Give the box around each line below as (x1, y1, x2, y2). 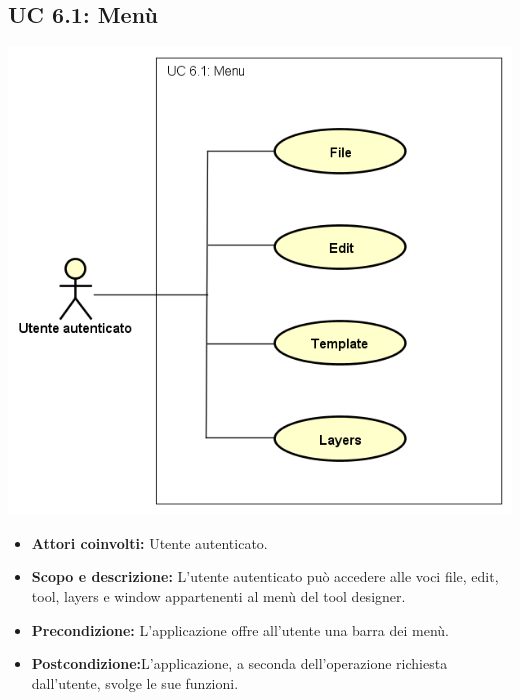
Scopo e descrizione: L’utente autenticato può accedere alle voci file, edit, (31, 566, 499, 587)
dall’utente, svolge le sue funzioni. (31, 672, 239, 693)
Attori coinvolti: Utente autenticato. (31, 532, 268, 553)
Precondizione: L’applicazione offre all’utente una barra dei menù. (31, 619, 450, 640)
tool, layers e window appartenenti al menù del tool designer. (31, 586, 406, 607)
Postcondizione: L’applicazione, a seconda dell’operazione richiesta (31, 653, 448, 674)
